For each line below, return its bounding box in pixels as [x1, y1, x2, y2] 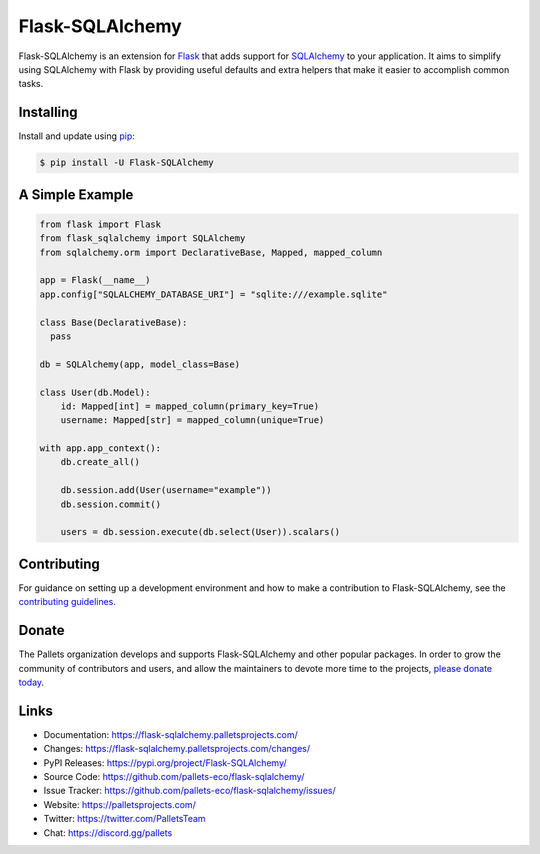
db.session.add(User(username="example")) [60, 485, 272, 496]
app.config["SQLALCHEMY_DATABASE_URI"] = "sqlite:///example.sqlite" [39, 288, 388, 300]
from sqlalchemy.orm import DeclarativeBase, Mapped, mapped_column [39, 246, 383, 258]
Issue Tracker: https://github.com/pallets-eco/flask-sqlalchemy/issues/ [43, 785, 336, 797]
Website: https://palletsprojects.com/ [43, 798, 197, 810]
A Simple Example [18, 186, 134, 203]
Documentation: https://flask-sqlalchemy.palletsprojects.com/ [43, 728, 299, 740]
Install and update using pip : [18, 130, 135, 142]
